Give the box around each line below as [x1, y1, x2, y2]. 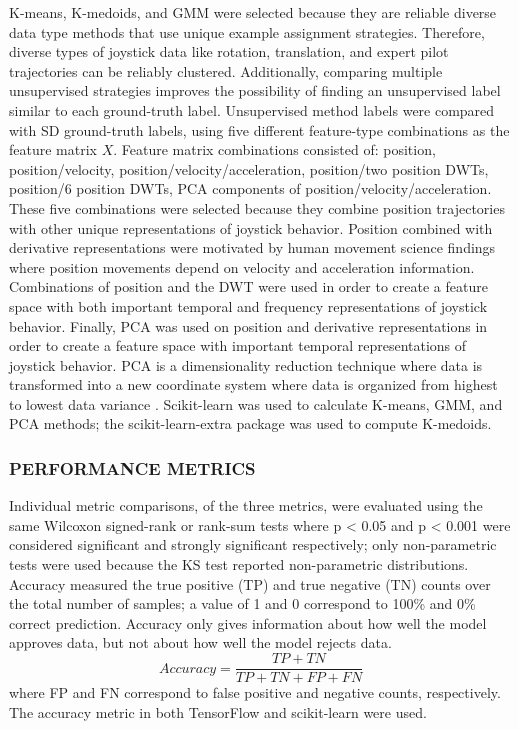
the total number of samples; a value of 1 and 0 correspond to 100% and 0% [9, 593, 476, 614]
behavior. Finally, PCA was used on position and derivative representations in [9, 315, 488, 336]
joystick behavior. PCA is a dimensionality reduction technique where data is [9, 354, 483, 375]
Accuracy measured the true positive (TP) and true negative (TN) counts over [9, 573, 491, 594]
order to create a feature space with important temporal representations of [9, 335, 467, 356]
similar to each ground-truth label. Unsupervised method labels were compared [9, 99, 495, 120]
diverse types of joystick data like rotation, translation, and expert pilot [9, 41, 449, 62]
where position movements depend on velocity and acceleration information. [9, 256, 475, 277]
